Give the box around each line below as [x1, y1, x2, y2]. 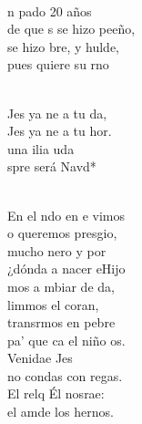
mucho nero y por [7, 241, 106, 260]
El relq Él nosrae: [7, 384, 105, 403]
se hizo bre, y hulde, [7, 36, 120, 56]
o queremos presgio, [7, 223, 117, 243]
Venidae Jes [7, 348, 73, 367]
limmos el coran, [7, 295, 99, 314]
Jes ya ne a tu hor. [7, 121, 112, 140]
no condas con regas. [7, 366, 123, 385]
